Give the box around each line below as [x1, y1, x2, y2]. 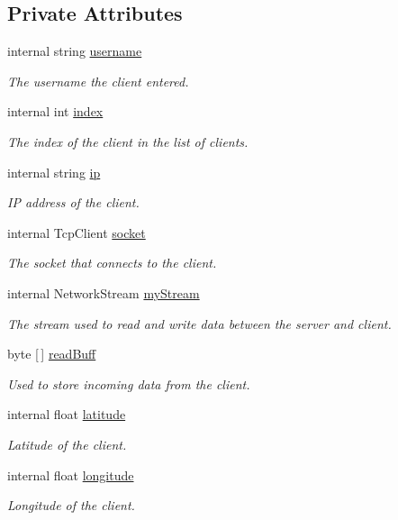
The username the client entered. [7, 71, 189, 90]
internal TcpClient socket [7, 223, 146, 242]
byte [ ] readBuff [7, 344, 96, 363]
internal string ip [7, 162, 101, 181]
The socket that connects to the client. [7, 253, 217, 272]
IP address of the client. [7, 193, 140, 212]
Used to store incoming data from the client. [7, 374, 250, 393]
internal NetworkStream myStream [7, 283, 200, 302]
